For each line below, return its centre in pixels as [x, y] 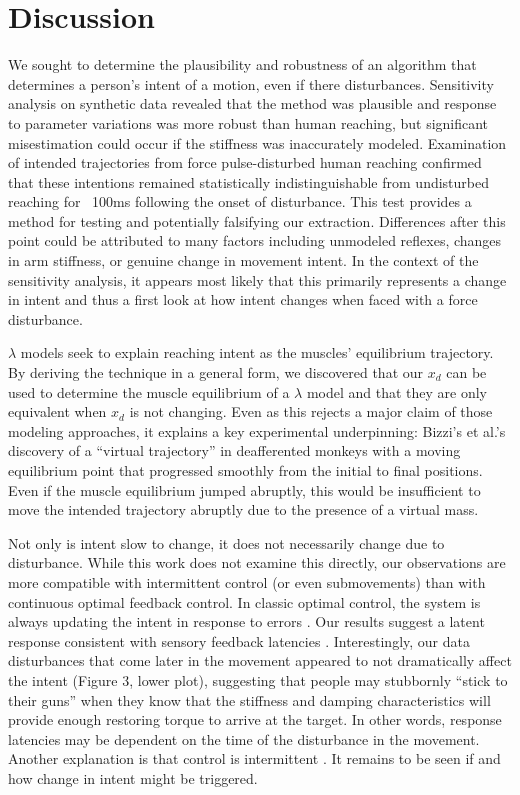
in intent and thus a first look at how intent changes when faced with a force [243, 299]
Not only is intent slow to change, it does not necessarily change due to [226, 542]
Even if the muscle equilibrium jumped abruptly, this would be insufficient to [244, 489]
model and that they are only [396, 391]
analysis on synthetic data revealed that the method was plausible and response [252, 103]
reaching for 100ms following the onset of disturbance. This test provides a [240, 201]
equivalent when [57, 411]
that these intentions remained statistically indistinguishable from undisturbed [248, 181]
